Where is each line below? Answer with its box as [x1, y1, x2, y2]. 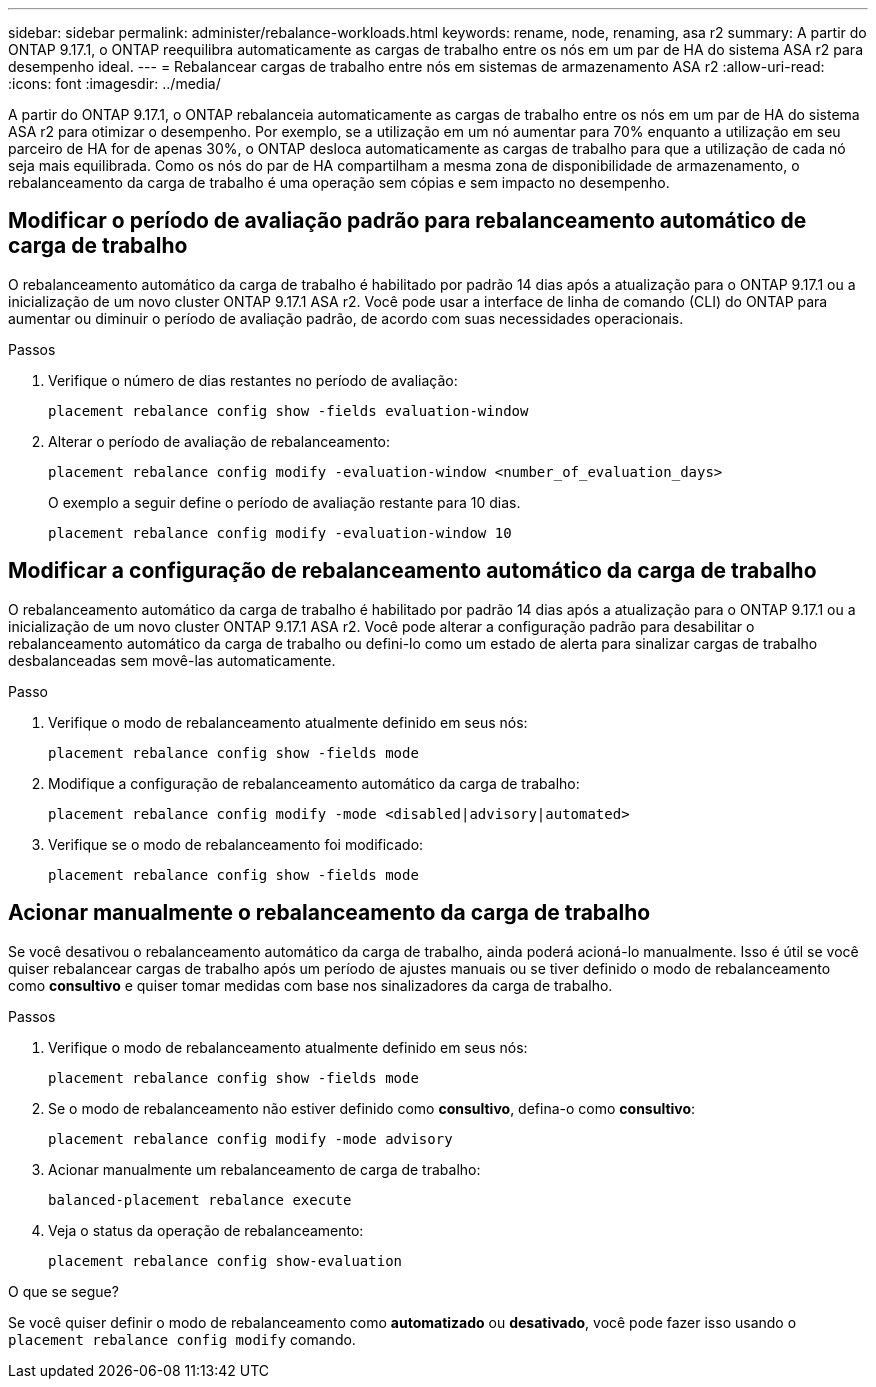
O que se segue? [8, 1282, 119, 1300]
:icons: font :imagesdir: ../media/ [8, 75, 221, 92]
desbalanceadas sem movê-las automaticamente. [8, 651, 336, 669]
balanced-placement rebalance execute [48, 1191, 352, 1208]
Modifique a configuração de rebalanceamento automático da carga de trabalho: [48, 774, 580, 792]
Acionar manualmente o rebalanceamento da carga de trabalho [8, 900, 651, 926]
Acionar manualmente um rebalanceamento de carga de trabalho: [48, 1160, 481, 1178]
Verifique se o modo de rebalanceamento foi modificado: [48, 835, 424, 853]
